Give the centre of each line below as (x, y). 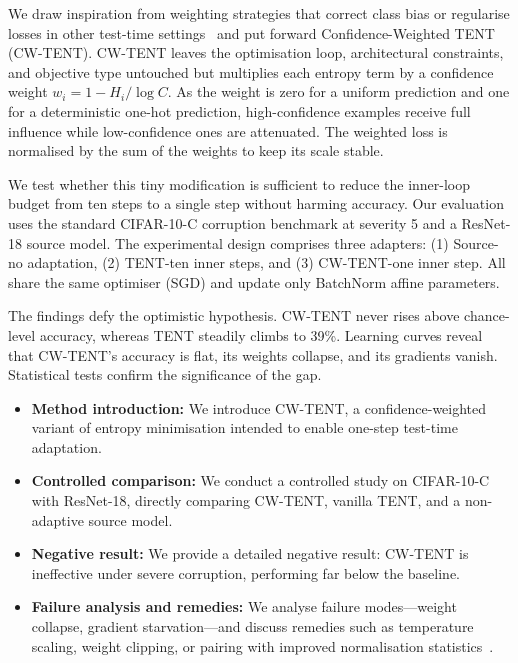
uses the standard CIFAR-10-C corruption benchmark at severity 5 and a (232, 222)
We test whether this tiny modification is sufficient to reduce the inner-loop (239, 183)
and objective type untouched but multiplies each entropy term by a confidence (251, 71)
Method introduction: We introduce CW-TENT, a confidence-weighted (259, 407)
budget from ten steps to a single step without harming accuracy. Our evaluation (256, 203)
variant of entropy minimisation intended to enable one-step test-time (244, 427)
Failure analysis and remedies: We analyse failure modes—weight (244, 606)
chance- (487, 315)
